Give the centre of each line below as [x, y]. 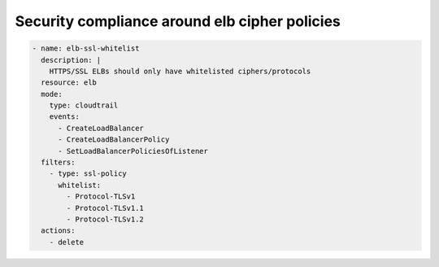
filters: [58, 162]
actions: [58, 231]
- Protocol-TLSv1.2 [105, 219]
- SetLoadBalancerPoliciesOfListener [133, 151]
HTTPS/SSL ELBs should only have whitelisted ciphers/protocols [180, 71]
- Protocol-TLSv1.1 [105, 208]
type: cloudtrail [84, 105]
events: [65, 117]
